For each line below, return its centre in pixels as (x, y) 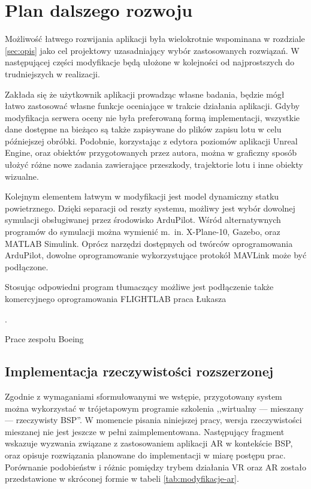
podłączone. (27, 266)
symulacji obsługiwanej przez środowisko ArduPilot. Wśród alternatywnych (143, 220)
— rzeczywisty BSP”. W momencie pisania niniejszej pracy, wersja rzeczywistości (153, 420)
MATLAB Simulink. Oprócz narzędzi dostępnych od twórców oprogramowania (149, 243)
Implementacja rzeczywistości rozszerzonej (139, 371)
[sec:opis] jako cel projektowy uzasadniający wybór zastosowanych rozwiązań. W (152, 50)
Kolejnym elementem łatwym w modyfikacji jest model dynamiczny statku (142, 196)
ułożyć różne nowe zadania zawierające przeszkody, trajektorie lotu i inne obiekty (154, 164)
